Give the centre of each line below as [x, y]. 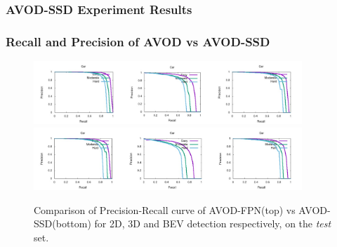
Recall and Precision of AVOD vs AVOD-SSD [138, 41]
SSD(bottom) [62, 223]
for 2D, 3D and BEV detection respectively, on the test [213, 223]
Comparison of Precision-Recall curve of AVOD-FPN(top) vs [165, 209]
